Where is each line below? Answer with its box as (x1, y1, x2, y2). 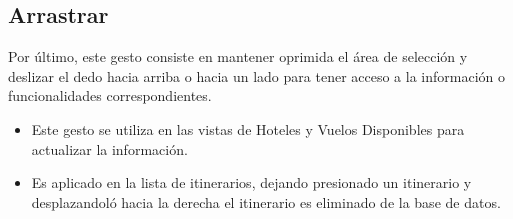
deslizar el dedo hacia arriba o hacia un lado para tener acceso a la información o (8, 65, 505, 86)
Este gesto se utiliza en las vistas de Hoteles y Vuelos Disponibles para (31, 118, 465, 139)
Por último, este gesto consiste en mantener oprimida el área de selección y (8, 46, 468, 67)
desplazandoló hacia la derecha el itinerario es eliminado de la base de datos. (31, 191, 501, 212)
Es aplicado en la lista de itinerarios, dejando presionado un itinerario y (31, 172, 472, 193)
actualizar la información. (31, 138, 188, 159)
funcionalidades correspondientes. (8, 85, 212, 106)
